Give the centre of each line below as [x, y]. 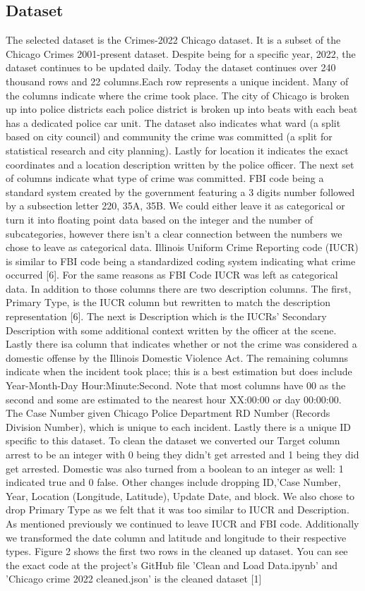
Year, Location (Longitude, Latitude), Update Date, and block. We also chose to [180, 495]
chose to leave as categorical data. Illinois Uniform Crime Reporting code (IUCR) [182, 247]
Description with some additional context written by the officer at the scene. [171, 330]
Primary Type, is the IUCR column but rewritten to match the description [168, 302]
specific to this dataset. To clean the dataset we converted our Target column [173, 440]
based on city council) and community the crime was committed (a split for [169, 136]
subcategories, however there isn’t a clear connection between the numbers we [174, 233]
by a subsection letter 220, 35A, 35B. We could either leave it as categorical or [175, 206]
